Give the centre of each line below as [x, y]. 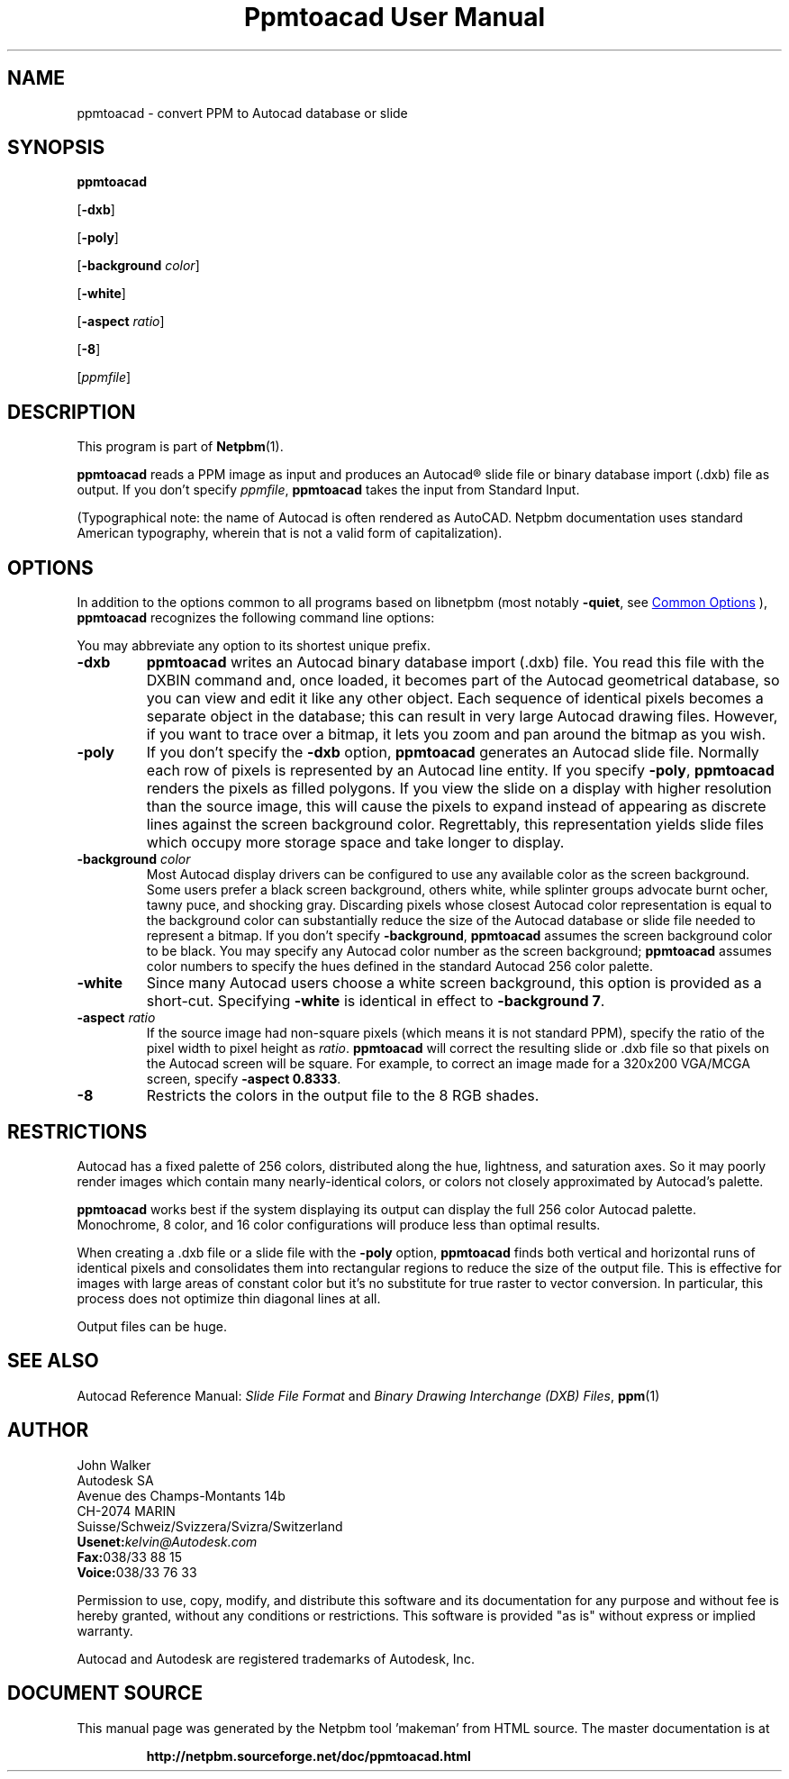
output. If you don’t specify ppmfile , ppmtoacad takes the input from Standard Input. [328, 490]
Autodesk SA [115, 1480]
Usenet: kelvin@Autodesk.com [167, 1541]
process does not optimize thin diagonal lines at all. [229, 1298]
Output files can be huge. [152, 1326]
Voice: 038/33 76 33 [137, 1572]
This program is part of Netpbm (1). [180, 447]
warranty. [105, 1630]
